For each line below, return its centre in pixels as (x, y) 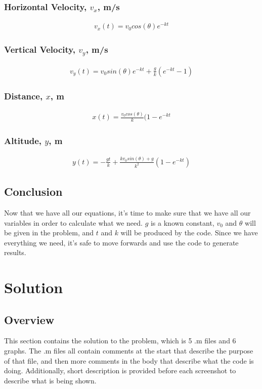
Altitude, (23, 140)
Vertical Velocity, (40, 49)
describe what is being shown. (50, 380)
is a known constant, (182, 222)
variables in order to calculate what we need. (73, 222)
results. (15, 252)
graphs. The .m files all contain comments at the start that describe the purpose (129, 351)
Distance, (24, 96)
